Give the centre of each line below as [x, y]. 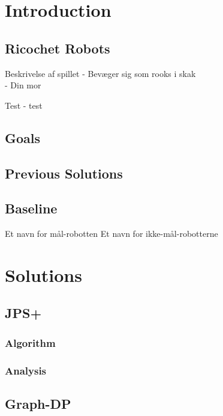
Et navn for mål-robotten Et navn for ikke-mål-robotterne [111, 234]
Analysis [26, 370]
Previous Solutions [64, 173]
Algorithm [30, 342]
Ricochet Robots [58, 48]
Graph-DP [38, 403]
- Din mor [23, 85]
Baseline [31, 208]
